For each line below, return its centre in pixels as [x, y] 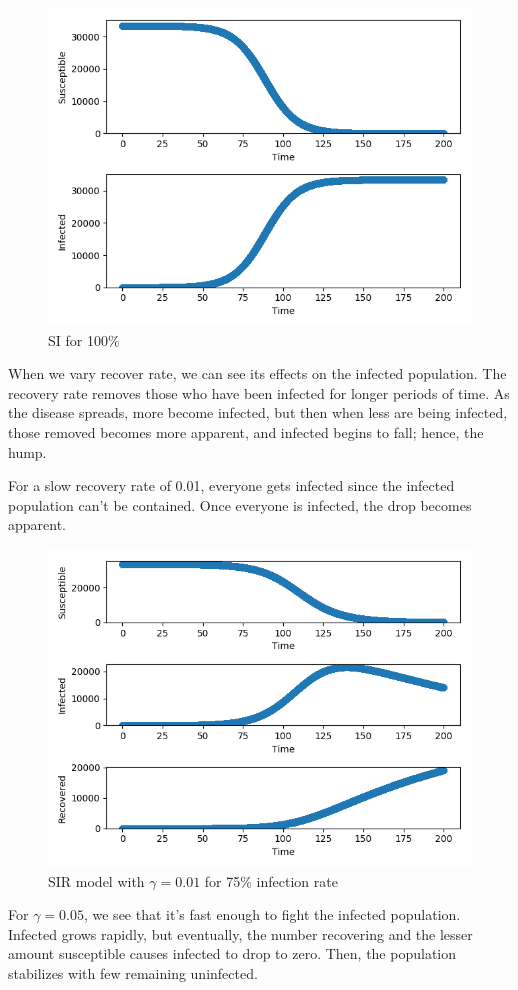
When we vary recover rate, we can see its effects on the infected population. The [257, 373]
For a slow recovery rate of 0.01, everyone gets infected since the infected [231, 485]
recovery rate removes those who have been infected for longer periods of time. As [259, 392]
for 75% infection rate [271, 880]
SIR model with [96, 880]
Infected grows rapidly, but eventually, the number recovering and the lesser [240, 933]
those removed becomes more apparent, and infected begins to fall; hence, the [246, 431]
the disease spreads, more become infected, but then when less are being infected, [258, 412]
